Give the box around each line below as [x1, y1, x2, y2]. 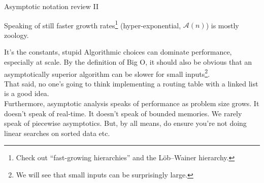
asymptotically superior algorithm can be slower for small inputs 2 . [4, 67, 210, 79]
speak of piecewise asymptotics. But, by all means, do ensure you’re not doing [4, 118, 247, 128]
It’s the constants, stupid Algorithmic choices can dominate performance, [4, 47, 232, 57]
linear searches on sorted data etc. [4, 127, 110, 138]
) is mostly [206, 20, 239, 30]
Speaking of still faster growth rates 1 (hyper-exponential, [4, 18, 181, 30]
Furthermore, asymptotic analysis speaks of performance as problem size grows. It [4, 98, 259, 109]
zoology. [4, 29, 29, 40]
